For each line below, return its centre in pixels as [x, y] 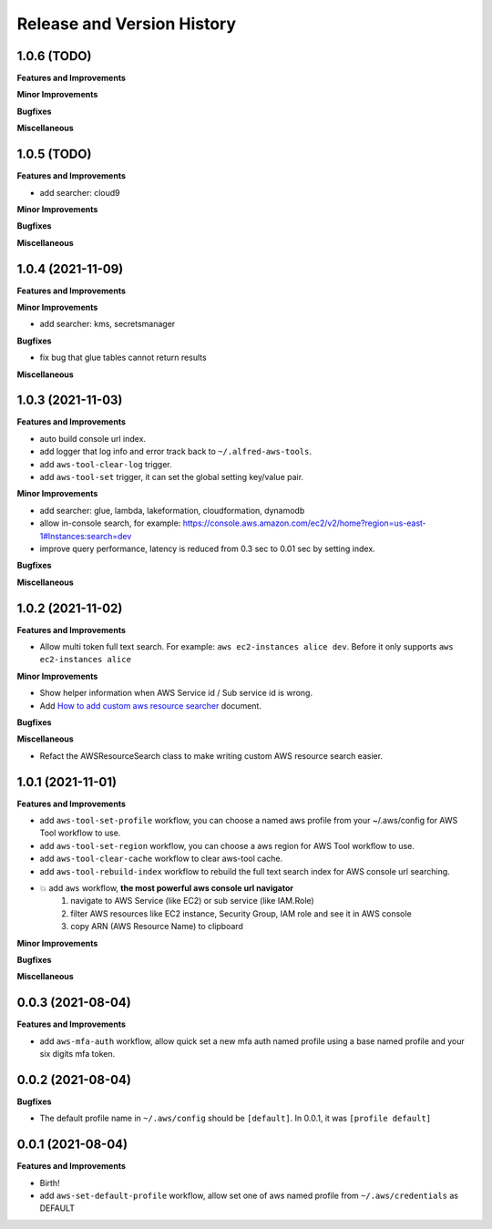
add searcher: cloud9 [80, 192]
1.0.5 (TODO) [54, 154]
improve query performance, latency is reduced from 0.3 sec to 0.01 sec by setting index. [207, 548]
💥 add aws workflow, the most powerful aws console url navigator [166, 888]
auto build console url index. [92, 438]
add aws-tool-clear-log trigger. [106, 464]
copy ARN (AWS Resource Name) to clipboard [157, 927]
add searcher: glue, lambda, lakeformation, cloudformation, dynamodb [172, 510]
